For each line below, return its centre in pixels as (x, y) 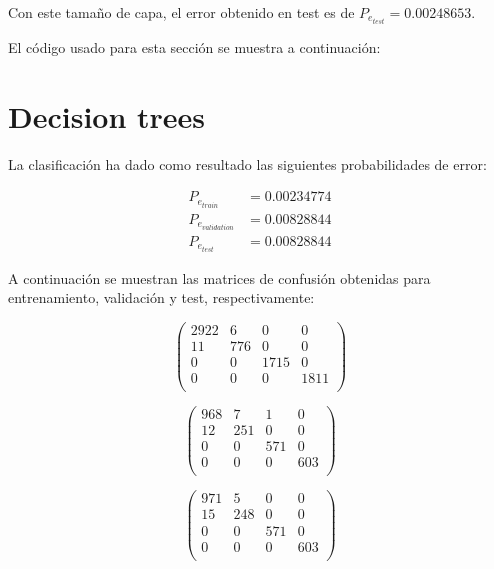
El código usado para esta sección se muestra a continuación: (194, 47)
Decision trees (107, 115)
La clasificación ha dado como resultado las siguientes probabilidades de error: (247, 163)
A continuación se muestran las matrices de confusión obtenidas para (219, 277)
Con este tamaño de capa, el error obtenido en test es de (181, 12)
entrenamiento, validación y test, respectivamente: (161, 297)
